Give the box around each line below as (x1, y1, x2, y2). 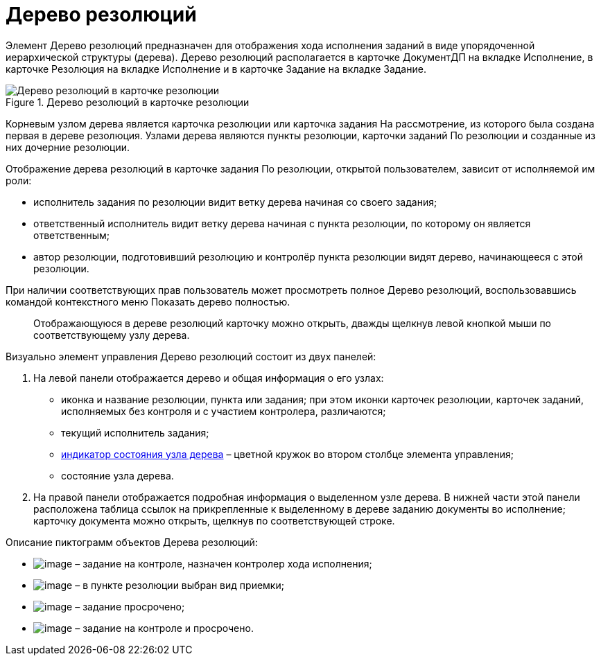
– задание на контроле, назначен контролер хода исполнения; (75, 557, 372, 570)
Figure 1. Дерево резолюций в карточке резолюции (6, 96, 250, 108)
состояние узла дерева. (61, 469, 174, 482)
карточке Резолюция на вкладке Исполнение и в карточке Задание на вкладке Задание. (6, 62, 426, 75)
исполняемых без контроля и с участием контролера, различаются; (61, 405, 386, 417)
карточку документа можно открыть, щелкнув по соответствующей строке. (33, 514, 395, 527)
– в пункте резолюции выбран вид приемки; (75, 579, 284, 591)
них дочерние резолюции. (6, 141, 130, 153)
